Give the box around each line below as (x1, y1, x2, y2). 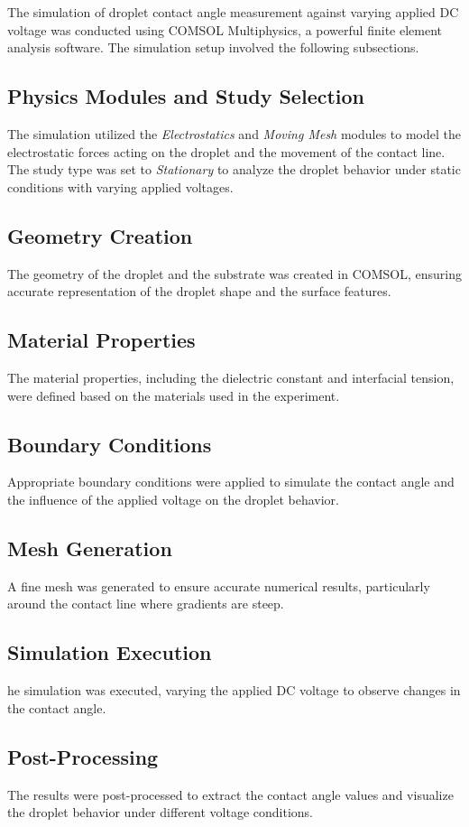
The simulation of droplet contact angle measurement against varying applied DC (7, 3, 459, 21)
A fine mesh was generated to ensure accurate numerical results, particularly (7, 576, 430, 595)
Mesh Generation (7, 534, 172, 562)
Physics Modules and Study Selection (7, 82, 365, 110)
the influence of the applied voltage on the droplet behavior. (7, 489, 340, 508)
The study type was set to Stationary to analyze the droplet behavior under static (7, 160, 461, 179)
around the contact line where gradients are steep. (7, 594, 284, 613)
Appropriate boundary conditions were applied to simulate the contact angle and (7, 472, 455, 491)
